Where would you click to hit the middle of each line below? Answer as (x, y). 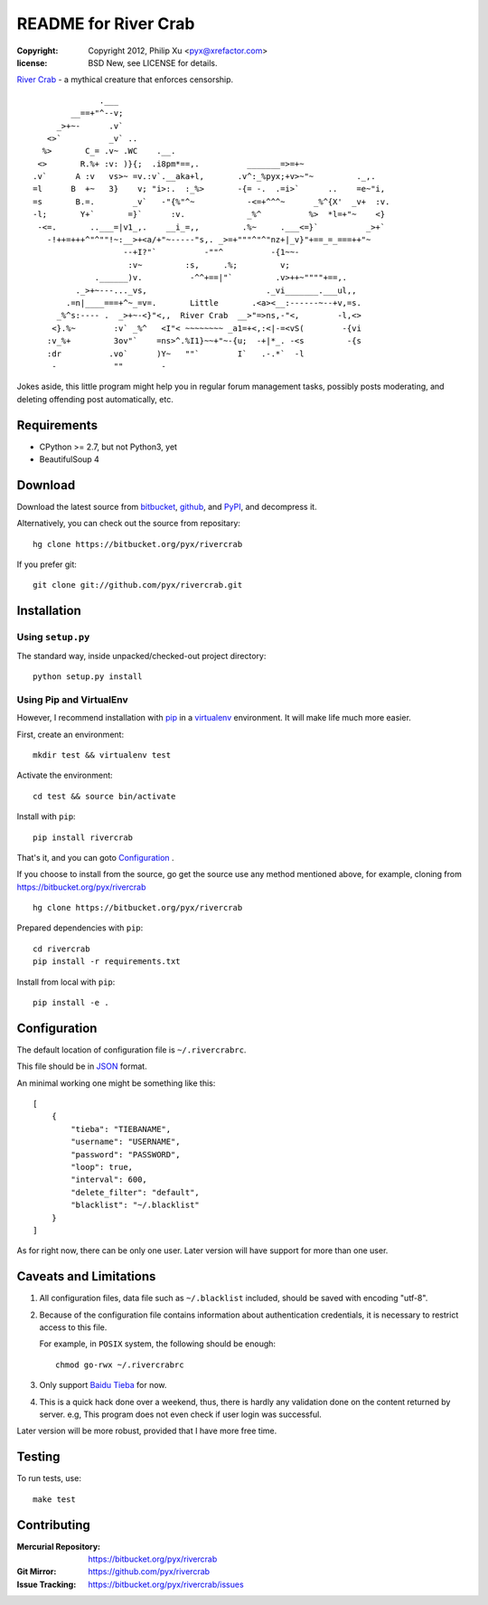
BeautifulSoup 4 (69, 459)
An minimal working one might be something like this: (116, 1083)
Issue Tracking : (47, 1584)
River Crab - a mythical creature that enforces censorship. (125, 80)
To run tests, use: (49, 1478)
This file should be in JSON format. (82, 1066)
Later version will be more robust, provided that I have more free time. (147, 1431)
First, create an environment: (70, 734)
